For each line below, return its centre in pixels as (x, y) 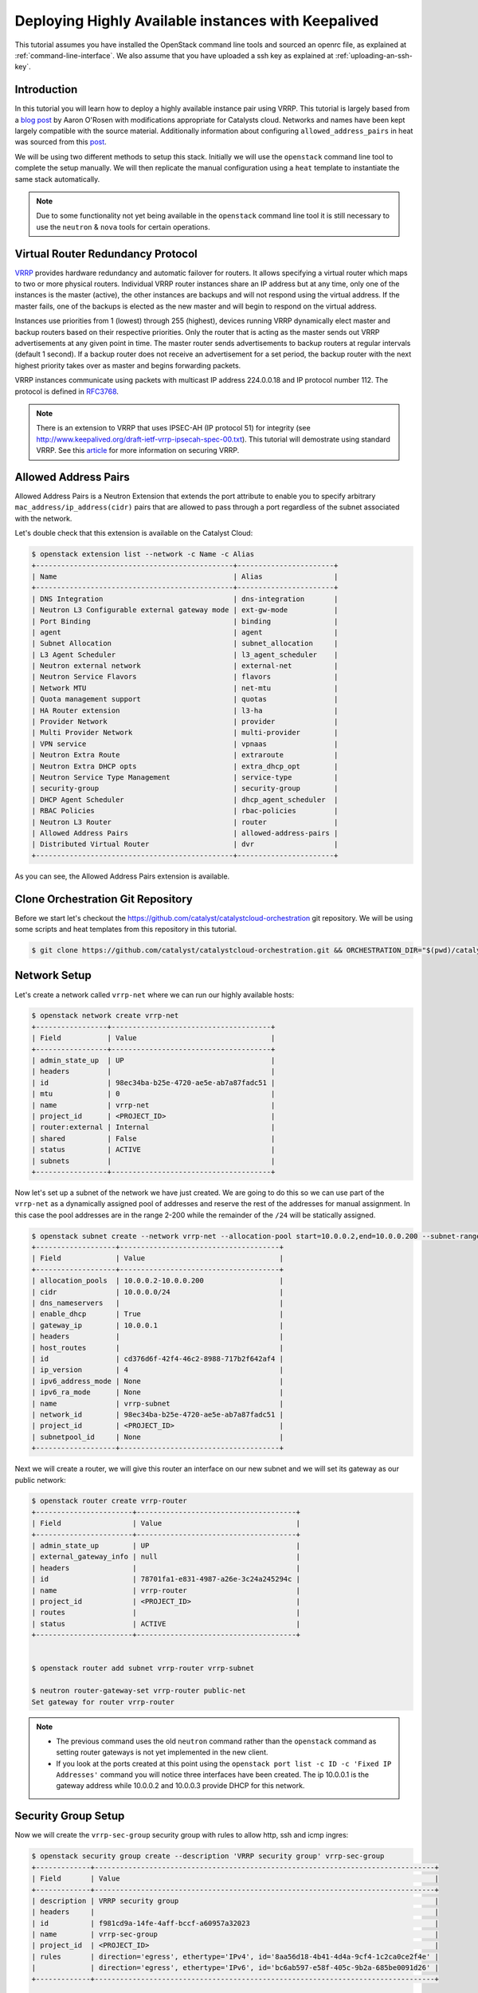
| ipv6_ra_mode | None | (158, 1392)
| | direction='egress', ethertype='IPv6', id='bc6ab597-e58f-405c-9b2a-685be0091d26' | (235, 1968)
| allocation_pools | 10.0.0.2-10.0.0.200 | (158, 1281)
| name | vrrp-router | (166, 1590)
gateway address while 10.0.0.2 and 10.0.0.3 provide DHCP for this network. (180, 1786)
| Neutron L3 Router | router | (185, 822)
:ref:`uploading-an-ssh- (374, 55)
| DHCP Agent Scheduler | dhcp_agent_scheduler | (185, 800)
